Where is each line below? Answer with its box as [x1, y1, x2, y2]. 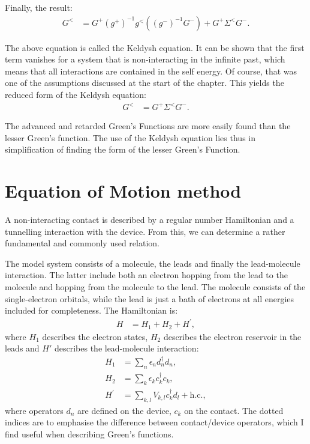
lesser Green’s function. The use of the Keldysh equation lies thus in [5, 131, 255, 144]
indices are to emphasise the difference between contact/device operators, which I [5, 416, 304, 428]
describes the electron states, [42, 330, 148, 342]
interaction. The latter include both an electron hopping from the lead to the [5, 269, 288, 281]
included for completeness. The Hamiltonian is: [5, 304, 178, 317]
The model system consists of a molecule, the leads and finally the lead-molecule [5, 257, 300, 269]
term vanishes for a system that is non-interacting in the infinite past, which [5, 53, 285, 65]
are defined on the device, [77, 404, 171, 416]
